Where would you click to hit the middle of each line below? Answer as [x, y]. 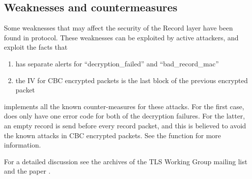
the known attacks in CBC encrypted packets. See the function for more [112, 135]
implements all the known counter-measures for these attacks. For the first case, [124, 106]
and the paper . [27, 171]
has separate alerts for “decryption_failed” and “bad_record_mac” [117, 63]
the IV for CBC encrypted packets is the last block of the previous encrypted [132, 80]
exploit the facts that [36, 47]
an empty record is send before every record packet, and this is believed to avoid [125, 125]
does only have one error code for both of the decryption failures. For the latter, [125, 116]
